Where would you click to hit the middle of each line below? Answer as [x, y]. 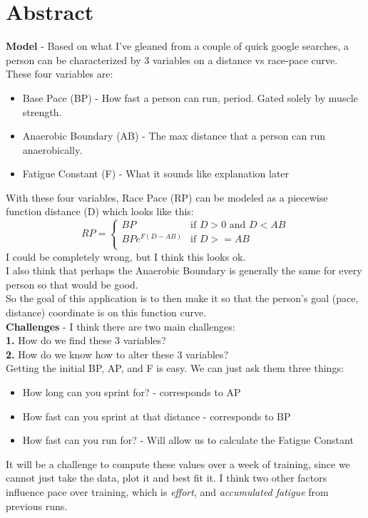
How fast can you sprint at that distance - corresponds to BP [157, 416]
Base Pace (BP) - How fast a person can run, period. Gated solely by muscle [190, 97]
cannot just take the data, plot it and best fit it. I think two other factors [167, 478]
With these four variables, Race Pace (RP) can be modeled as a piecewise [167, 197]
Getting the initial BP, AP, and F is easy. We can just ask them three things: [175, 368]
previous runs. [37, 506]
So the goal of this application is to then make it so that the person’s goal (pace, [182, 298]
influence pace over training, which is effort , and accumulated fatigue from [167, 492]
